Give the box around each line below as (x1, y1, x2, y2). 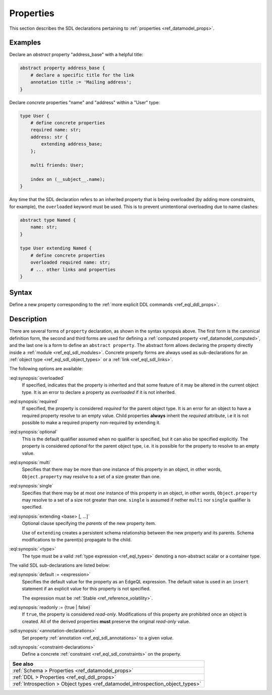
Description (9, 315, 47, 323)
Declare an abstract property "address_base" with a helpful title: (9, 52, 144, 58)
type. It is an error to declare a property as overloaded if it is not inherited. (22, 389, 176, 395)
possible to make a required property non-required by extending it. (22, 420, 161, 426)
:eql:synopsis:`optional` (9, 429, 58, 435)
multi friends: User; (30, 162, 84, 168)
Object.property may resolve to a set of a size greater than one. (22, 473, 161, 479)
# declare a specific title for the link (30, 72, 134, 78)
